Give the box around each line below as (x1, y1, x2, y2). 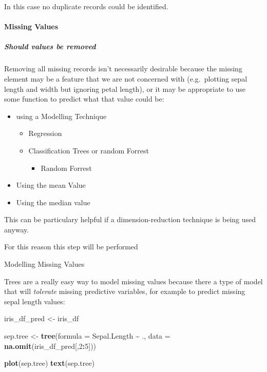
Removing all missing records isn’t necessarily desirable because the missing (4, 63, 242, 74)
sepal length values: (4, 296, 65, 306)
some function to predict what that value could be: (4, 93, 164, 104)
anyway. (4, 224, 29, 234)
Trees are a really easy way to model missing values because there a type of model (4, 276, 263, 286)
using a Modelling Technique (16, 110, 107, 121)
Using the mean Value (16, 180, 86, 190)
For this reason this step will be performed (4, 241, 138, 252)
